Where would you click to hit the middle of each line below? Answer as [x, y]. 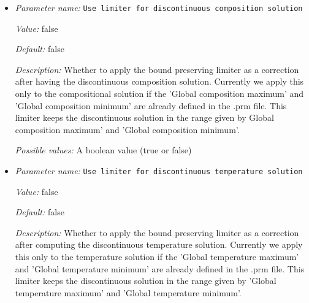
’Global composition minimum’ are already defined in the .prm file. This [151, 105]
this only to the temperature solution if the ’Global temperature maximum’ [157, 257]
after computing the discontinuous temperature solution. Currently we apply [159, 244]
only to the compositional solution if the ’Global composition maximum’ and [159, 94]
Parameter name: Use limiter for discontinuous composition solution [159, 7]
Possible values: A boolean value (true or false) [103, 150]
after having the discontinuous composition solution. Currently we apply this [159, 81]
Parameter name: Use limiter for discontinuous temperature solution [159, 171]
